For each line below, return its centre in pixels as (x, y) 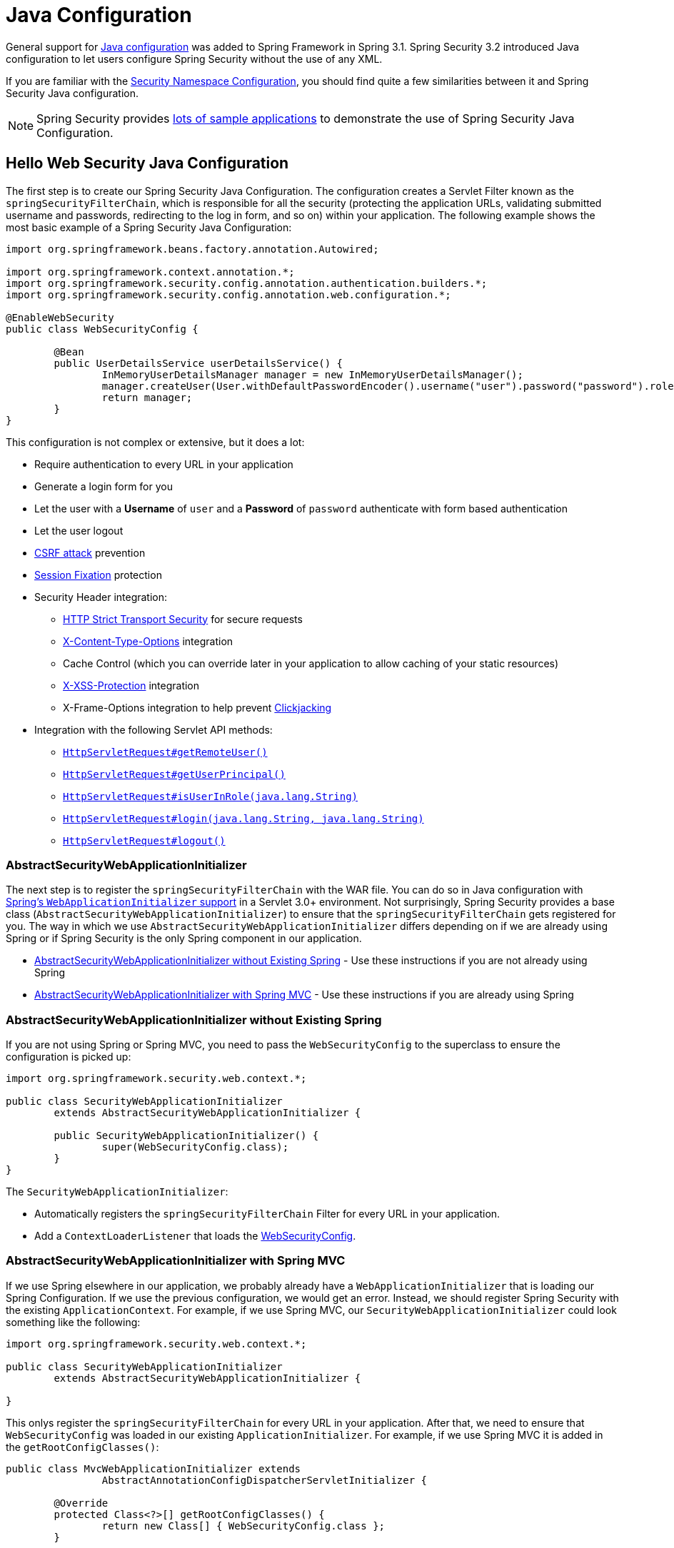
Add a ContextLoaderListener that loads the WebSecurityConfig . (195, 1236)
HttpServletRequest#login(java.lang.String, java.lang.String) (243, 818)
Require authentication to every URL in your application (164, 464)
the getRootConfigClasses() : (82, 1447)
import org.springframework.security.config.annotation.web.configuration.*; (228, 294)
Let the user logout (79, 530)
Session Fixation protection (98, 575)
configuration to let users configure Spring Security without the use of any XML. (194, 59)
